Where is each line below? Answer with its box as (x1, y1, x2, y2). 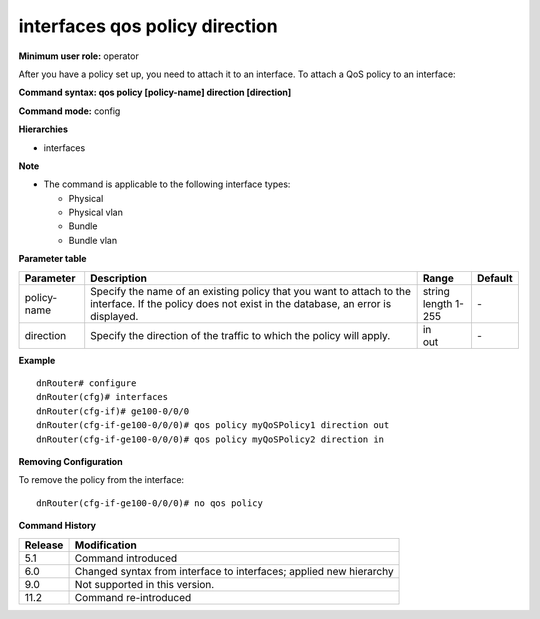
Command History (18, 520, 97, 532)
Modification (74, 538, 137, 552)
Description (90, 271, 147, 285)
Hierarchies (18, 123, 69, 135)
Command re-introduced (74, 590, 192, 604)
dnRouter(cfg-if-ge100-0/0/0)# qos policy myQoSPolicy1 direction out (36, 420, 390, 431)
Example (18, 354, 56, 366)
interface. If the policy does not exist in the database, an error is (90, 296, 392, 310)
